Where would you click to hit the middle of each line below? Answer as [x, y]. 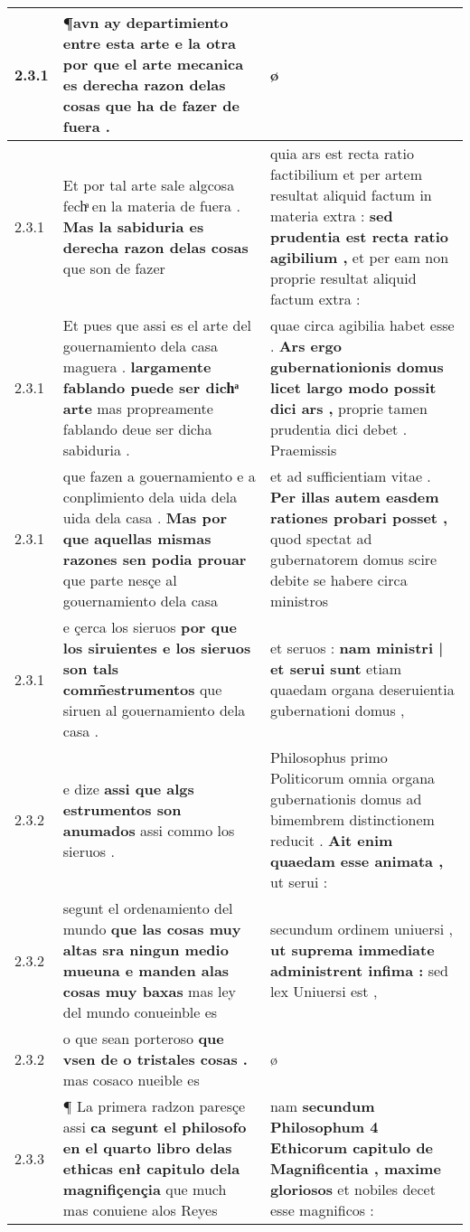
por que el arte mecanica [153, 64]
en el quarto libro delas [147, 1147]
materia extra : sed [331, 216]
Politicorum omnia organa [352, 778]
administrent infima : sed [359, 970]
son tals [91, 668]
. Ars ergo [305, 346]
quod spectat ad [321, 538]
